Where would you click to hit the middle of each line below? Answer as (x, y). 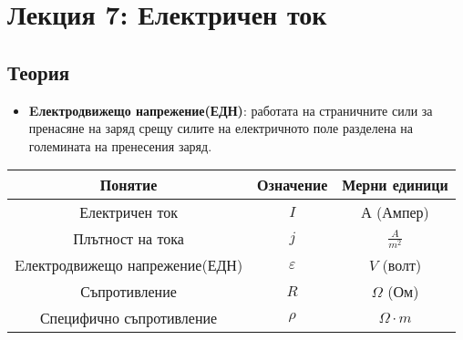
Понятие (129, 185)
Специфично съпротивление (129, 318)
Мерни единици (395, 185)
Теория (39, 72)
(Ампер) (403, 212)
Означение (293, 185)
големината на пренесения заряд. (120, 145)
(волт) (402, 265)
